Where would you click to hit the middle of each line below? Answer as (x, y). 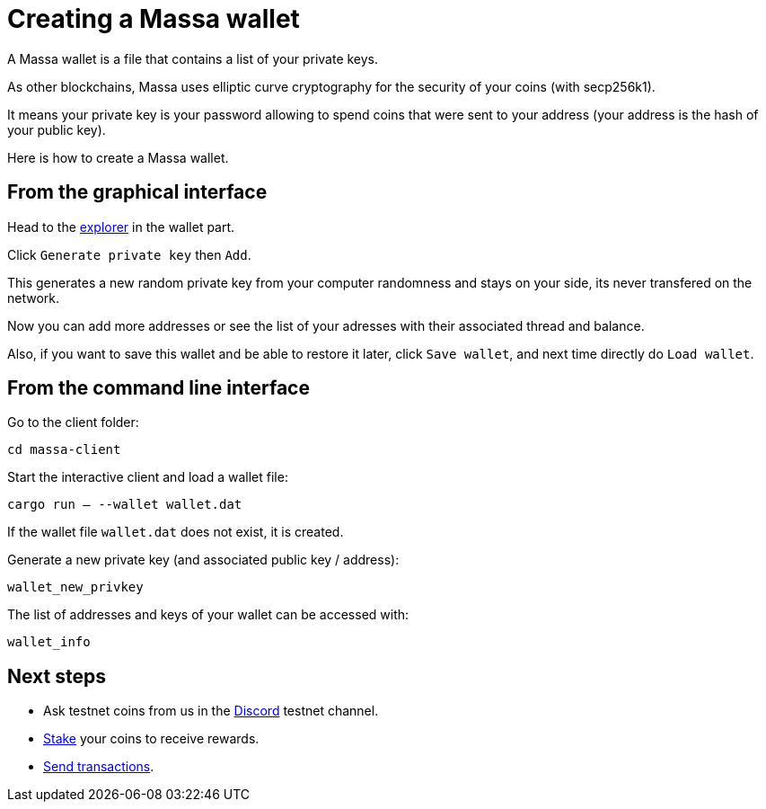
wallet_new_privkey (75, 587)
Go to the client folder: (73, 422)
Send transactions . (99, 767)
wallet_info (49, 642)
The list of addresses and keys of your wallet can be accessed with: (208, 615)
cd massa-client (64, 450)
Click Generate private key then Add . (129, 254)
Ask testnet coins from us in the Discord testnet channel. (211, 711)
